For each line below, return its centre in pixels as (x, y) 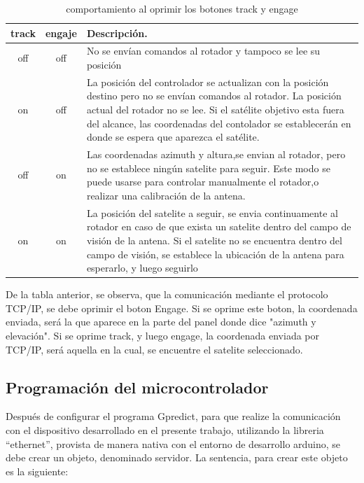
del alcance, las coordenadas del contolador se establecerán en (219, 123)
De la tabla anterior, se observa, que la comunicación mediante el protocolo (167, 294)
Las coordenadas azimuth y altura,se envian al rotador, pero (216, 154)
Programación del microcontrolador (137, 387)
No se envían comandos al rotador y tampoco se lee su (203, 51)
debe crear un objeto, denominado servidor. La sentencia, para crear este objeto (177, 457)
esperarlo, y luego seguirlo (142, 268)
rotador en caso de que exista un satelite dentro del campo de (219, 226)
